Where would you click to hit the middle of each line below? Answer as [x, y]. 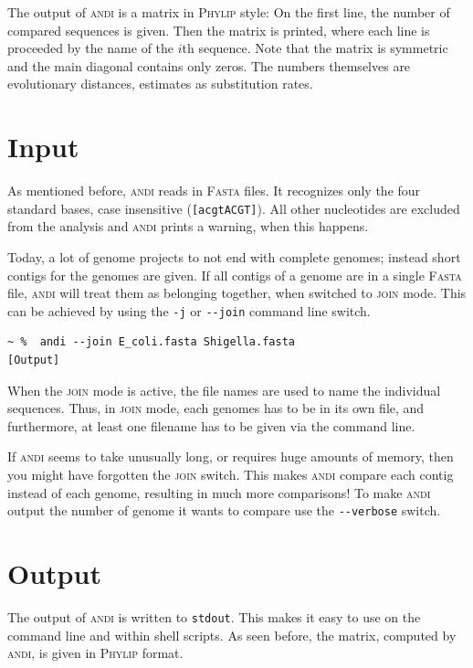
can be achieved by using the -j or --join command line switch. [189, 310]
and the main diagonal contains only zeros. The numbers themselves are [209, 65]
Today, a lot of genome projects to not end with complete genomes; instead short [234, 256]
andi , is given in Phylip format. [95, 653]
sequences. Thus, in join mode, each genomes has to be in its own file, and [216, 408]
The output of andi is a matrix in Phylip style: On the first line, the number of [229, 12]
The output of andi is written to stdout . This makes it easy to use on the [214, 616]
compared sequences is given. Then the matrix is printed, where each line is [219, 30]
